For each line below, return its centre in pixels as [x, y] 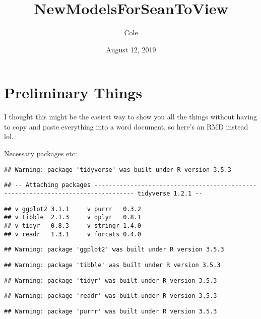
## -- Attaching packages [47, 185]
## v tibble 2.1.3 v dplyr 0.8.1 [73, 217]
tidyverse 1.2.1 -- [170, 193]
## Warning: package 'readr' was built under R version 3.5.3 [111, 296]
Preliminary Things [73, 92]
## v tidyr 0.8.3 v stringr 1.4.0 [73, 226]
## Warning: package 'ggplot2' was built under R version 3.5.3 [114, 250]
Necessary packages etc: [41, 153]
